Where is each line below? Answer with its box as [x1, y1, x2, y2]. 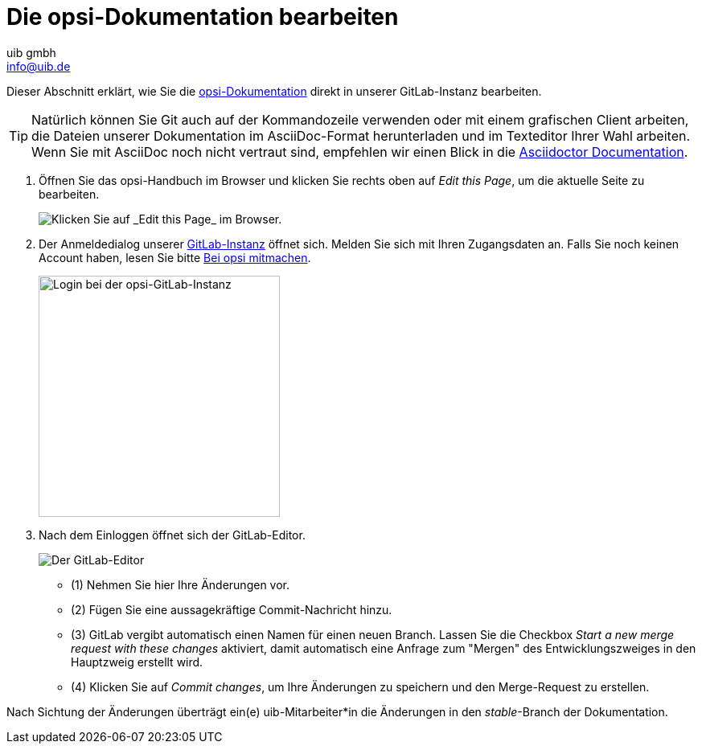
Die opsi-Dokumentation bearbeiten [6, 3, 399, 31]
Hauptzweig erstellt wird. [71, 654, 203, 669]
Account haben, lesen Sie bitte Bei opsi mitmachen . [39, 250, 311, 264]
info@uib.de [6, 59, 71, 73]
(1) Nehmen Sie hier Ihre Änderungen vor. [71, 577, 290, 592]
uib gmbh [6, 45, 56, 59]
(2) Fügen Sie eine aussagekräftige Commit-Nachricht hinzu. [71, 602, 392, 617]
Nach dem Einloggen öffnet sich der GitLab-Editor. [39, 527, 306, 542]
